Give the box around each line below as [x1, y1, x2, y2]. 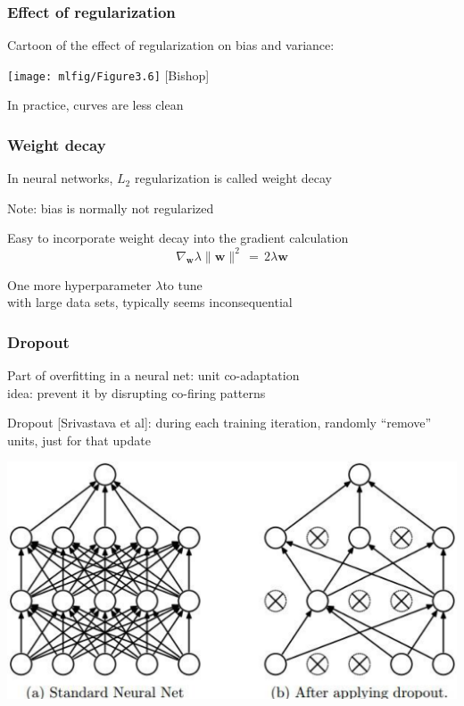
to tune [162, 275, 203, 294]
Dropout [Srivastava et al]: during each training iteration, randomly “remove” [7, 413, 432, 432]
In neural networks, [7, 169, 113, 187]
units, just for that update [7, 430, 151, 449]
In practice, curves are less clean [7, 96, 184, 114]
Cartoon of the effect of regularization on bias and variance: [7, 36, 335, 54]
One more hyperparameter [7, 275, 152, 294]
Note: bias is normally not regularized [7, 198, 214, 217]
